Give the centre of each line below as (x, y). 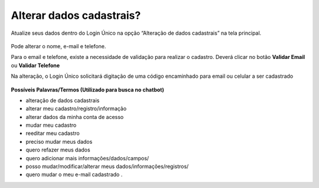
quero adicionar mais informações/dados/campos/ (87, 158)
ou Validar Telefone (35, 65)
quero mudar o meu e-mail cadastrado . (74, 174)
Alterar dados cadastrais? (76, 15)
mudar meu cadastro (51, 125)
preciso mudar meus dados (59, 141)
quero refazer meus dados (58, 150)
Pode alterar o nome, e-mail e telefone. (58, 46)
